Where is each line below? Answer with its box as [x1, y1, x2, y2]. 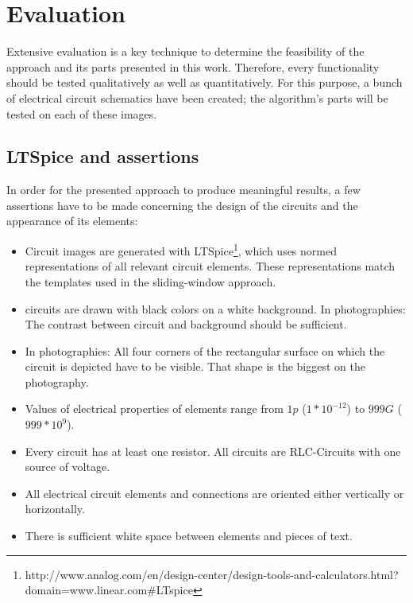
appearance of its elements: [6, 212, 138, 229]
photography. [25, 373, 89, 390]
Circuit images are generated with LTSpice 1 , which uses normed [25, 240, 337, 259]
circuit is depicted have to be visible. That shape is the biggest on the [25, 358, 365, 375]
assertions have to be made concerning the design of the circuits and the [6, 196, 358, 213]
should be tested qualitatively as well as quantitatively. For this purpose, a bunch [6, 74, 403, 91]
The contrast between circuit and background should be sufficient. [25, 316, 347, 333]
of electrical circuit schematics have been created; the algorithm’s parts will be [6, 89, 388, 106]
